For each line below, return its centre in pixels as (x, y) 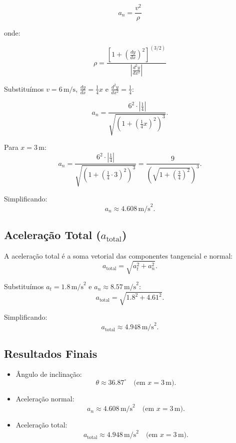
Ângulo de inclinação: (49, 374)
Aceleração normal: (45, 398)
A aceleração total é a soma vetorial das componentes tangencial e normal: (118, 255)
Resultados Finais (51, 353)
